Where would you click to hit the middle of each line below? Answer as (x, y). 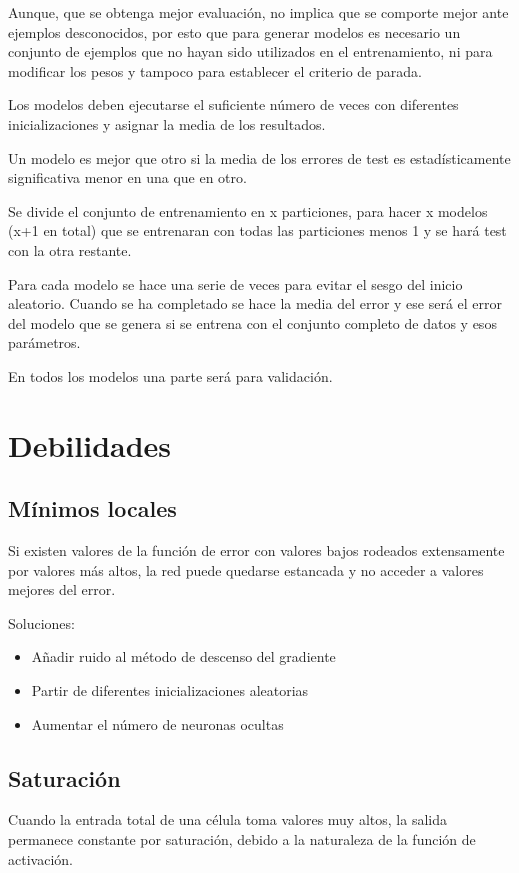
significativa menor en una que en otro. (127, 177)
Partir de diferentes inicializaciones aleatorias (170, 690)
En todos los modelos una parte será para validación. (170, 375)
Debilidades (90, 444)
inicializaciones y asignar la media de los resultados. (167, 123)
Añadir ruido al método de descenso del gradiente (183, 656)
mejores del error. (62, 589)
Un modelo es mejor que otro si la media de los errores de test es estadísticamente (259, 157)
